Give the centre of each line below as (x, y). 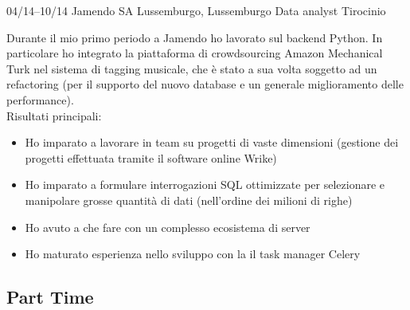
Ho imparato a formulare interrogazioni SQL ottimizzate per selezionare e (205, 184)
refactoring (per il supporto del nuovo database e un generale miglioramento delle (205, 84)
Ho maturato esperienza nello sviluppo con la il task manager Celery (193, 254)
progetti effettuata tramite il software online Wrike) (151, 157)
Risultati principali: (54, 115)
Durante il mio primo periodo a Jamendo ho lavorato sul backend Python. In (195, 37)
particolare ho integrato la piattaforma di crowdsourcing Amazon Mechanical (195, 53)
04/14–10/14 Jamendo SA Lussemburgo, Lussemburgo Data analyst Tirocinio (196, 10)
